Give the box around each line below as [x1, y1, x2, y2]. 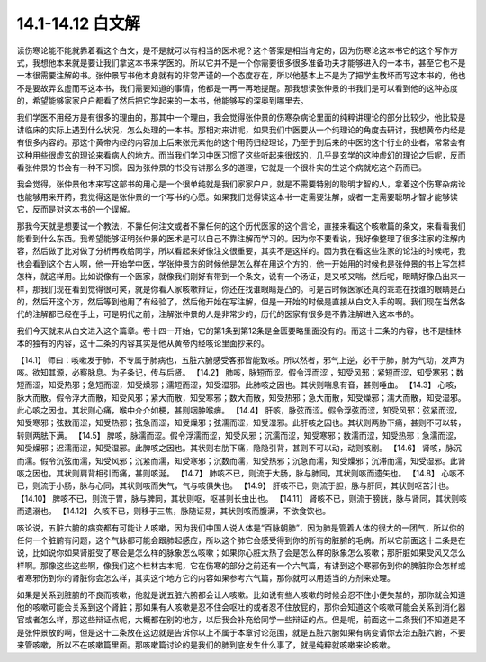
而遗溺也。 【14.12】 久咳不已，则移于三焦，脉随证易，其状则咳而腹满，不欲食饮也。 [16, 505, 331, 517]
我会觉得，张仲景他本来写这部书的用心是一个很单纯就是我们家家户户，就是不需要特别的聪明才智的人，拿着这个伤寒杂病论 [16, 178, 466, 189]
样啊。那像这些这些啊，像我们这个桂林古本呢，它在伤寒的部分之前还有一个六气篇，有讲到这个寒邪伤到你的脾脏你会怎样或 [16, 559, 466, 571]
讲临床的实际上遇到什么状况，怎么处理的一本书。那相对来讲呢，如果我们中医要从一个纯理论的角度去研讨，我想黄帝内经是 [16, 124, 466, 135]
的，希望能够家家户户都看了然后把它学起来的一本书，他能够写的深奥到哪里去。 [16, 95, 309, 106]
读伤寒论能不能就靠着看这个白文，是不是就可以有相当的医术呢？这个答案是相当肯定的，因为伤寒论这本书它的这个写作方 [16, 45, 458, 56]
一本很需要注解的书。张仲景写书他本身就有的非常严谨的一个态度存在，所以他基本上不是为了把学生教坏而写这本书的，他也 [16, 70, 466, 81]
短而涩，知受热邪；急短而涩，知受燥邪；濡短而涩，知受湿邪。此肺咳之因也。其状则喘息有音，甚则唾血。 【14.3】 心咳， [16, 379, 463, 391]
